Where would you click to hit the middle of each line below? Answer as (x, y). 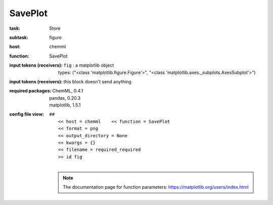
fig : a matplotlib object (89, 65)
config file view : (27, 114)
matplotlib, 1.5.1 (65, 105)
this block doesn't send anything (97, 81)
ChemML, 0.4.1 (68, 91)
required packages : (30, 91)
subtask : (19, 37)
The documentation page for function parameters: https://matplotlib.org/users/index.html (156, 187)
